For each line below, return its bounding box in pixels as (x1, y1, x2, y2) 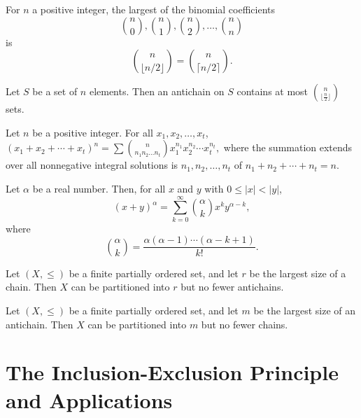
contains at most (236, 84, 309, 99)
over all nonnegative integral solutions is (6, 158, 178, 172)
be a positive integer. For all (32, 125, 153, 139)
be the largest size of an (253, 302, 356, 317)
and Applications (6, 385, 173, 414)
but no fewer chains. (201, 316, 288, 331)
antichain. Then (6, 316, 73, 331)
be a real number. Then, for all (32, 181, 166, 195)
